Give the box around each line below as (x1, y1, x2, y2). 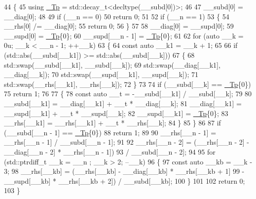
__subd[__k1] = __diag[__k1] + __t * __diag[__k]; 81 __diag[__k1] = (4, 98, 242, 108)
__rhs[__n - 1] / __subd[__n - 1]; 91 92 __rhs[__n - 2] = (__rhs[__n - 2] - (4, 137, 250, 147)
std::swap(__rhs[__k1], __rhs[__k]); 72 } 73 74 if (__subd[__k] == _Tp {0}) (4, 79, 251, 89)
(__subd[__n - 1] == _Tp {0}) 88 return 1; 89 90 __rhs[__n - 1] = (4, 127, 217, 137)
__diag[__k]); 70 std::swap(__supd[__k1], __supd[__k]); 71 (4, 69, 198, 80)
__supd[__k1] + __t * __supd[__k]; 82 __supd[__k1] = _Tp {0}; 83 (4, 108, 228, 118)
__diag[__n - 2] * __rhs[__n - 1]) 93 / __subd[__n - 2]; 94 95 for (4, 146, 216, 157)
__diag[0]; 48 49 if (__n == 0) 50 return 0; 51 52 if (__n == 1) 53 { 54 (4, 11, 229, 21)
